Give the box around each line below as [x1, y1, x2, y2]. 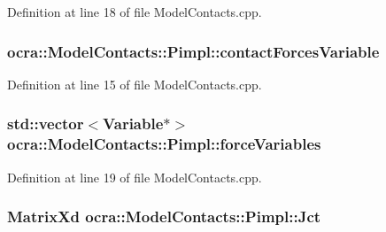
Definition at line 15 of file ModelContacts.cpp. [7, 74, 262, 93]
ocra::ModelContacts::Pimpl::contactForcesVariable [7, 40, 380, 62]
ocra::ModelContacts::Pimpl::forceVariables [7, 133, 321, 155]
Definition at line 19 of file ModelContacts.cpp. [7, 167, 262, 186]
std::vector [7, 112, 84, 135]
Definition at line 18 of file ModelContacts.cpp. [7, 3, 262, 20]
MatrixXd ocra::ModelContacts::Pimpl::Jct [7, 205, 321, 228]
